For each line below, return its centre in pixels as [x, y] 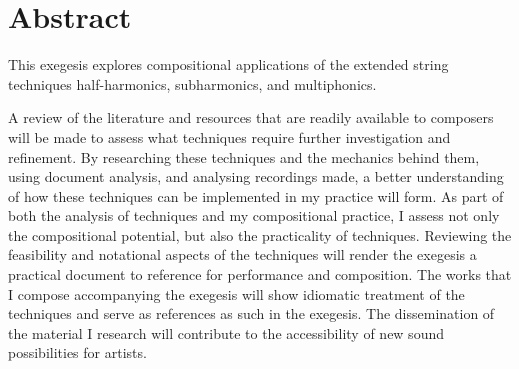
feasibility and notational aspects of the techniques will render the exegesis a [242, 254]
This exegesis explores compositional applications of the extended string [228, 64]
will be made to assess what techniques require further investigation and [229, 136]
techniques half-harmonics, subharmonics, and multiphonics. [192, 83]
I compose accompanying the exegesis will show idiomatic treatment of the [236, 293]
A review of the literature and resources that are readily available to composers [251, 117]
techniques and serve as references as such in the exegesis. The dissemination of [251, 313]
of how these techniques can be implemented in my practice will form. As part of [256, 195]
